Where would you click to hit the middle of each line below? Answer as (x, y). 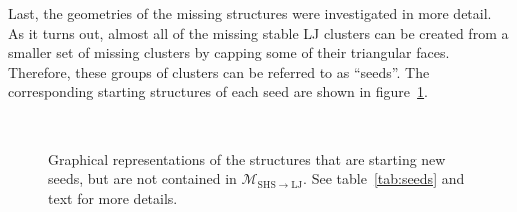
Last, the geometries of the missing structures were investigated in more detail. (250, 13)
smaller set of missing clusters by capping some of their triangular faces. (229, 52)
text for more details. (113, 197)
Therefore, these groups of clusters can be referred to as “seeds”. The (219, 71)
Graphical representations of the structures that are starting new (247, 158)
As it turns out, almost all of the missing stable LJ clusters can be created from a (258, 32)
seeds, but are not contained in (142, 178)
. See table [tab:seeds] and (384, 178)
